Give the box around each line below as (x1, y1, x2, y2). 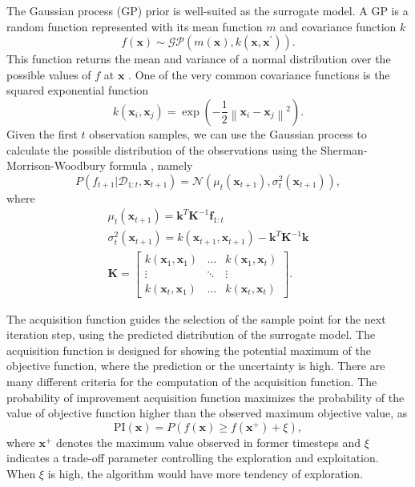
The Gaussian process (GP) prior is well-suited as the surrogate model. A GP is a (6, 2, 409, 18)
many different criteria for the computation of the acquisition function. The (6, 372, 377, 389)
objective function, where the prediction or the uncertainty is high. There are (6, 357, 385, 374)
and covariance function (280, 18, 397, 34)
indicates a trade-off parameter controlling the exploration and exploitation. (6, 449, 379, 466)
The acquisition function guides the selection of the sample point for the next (6, 310, 386, 327)
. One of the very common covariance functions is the (128, 66, 390, 83)
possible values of (6, 66, 91, 83)
